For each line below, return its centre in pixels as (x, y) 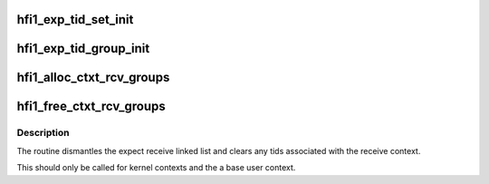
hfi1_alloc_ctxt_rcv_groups (93, 77)
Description (43, 133)
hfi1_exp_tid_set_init (75, 19)
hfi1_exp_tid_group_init (83, 48)
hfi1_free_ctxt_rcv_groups (91, 107)
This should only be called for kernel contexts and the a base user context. (156, 168)
